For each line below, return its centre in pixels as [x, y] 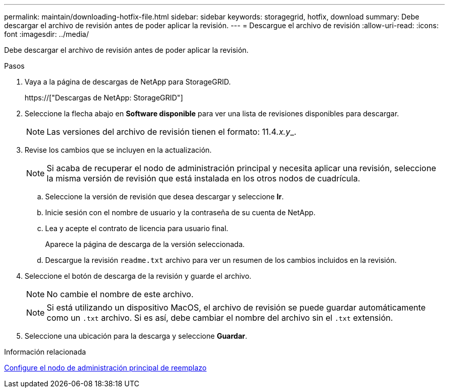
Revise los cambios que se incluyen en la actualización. [118, 150]
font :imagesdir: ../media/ [47, 34]
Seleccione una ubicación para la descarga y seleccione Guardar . [136, 336]
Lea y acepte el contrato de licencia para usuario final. [137, 228]
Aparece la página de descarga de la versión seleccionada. [145, 244]
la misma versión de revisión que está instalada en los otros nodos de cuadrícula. [203, 178]
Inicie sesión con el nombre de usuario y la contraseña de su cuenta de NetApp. [180, 212]
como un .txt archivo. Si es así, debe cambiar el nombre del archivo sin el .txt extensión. [220, 318]
